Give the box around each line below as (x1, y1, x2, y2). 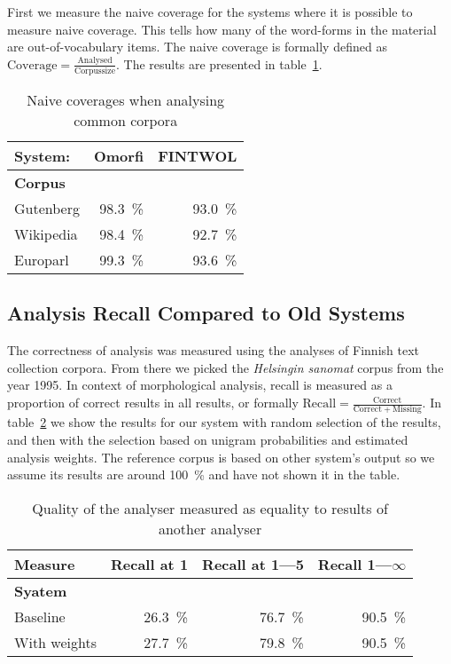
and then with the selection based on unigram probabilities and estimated (7, 430, 408, 448)
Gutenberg (14, 198, 80, 219)
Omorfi (93, 146, 144, 167)
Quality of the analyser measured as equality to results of (32, 497, 388, 518)
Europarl (14, 249, 69, 271)
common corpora (74, 110, 178, 131)
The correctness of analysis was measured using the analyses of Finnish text (7, 341, 419, 360)
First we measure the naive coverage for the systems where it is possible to (7, 3, 413, 20)
